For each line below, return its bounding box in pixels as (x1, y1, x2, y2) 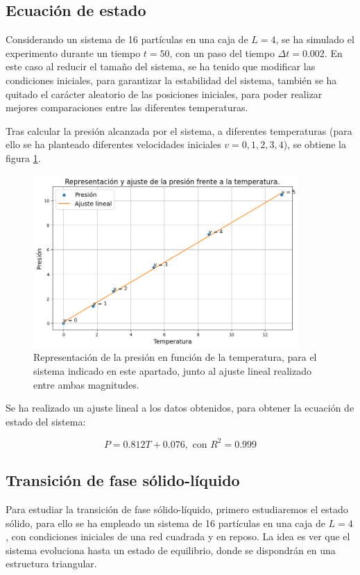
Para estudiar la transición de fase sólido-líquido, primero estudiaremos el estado (6, 502, 348, 517)
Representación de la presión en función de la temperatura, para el (33, 350, 317, 364)
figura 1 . (6, 150, 41, 165)
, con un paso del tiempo (169, 45, 275, 60)
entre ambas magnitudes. (33, 377, 139, 391)
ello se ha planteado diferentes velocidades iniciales (6, 137, 221, 152)
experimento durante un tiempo (6, 45, 141, 60)
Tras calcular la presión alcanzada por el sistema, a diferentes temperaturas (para (6, 123, 352, 138)
